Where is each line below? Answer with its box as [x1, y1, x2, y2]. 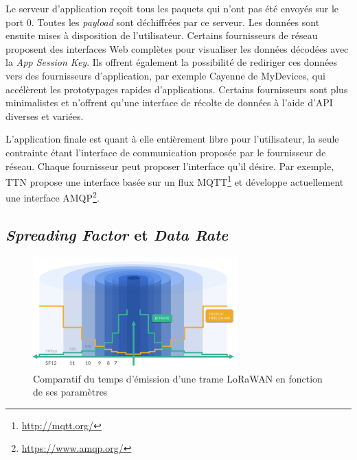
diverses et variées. [5, 108, 84, 123]
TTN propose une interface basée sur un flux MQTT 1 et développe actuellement [5, 173, 344, 189]
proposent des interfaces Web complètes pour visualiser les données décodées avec [5, 41, 349, 56]
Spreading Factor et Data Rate [5, 224, 229, 245]
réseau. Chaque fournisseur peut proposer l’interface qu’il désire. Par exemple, [5, 158, 334, 173]
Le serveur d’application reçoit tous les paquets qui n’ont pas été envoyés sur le [5, 1, 339, 15]
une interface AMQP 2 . [5, 189, 100, 205]
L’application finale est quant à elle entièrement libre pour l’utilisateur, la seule [5, 132, 339, 146]
